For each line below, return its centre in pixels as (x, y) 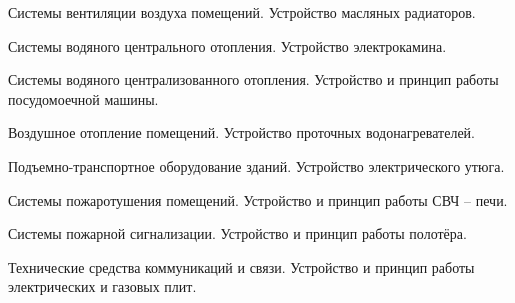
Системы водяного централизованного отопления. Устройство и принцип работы (253, 79)
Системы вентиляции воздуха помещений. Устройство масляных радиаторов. (242, 12)
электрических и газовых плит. (102, 286)
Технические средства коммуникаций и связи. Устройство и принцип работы (241, 266)
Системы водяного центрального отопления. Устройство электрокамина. (227, 45)
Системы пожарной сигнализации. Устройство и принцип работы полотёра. (237, 233)
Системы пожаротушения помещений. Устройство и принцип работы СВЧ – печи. (258, 199)
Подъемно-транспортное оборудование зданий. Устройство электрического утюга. (256, 165)
